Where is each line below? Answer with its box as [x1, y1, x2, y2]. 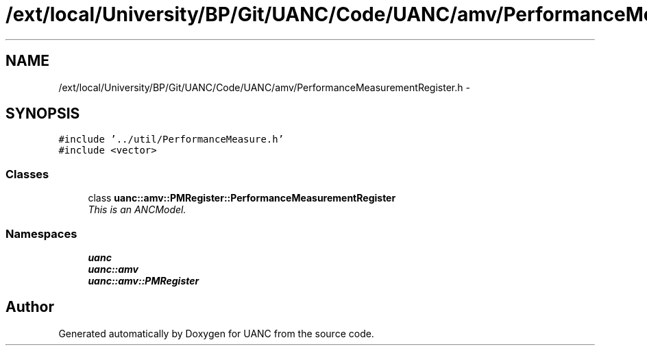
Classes [5, 167, 49, 181]
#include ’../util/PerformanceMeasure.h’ [58, 134, 284, 145]
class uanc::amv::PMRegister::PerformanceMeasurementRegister [88, 192, 396, 204]
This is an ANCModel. [88, 204, 186, 216]
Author [5, 298, 54, 316]
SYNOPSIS [5, 105, 80, 123]
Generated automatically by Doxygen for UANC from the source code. [58, 327, 374, 339]
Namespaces [5, 226, 77, 241]
